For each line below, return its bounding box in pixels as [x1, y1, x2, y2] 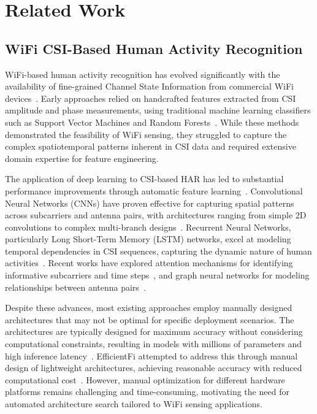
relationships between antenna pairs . [5, 280, 146, 293]
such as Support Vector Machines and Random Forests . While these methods [5, 115, 299, 128]
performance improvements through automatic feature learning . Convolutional [5, 184, 303, 197]
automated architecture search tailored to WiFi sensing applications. [5, 397, 262, 410]
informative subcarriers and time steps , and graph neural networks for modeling [5, 269, 310, 282]
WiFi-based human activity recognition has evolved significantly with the [5, 67, 280, 80]
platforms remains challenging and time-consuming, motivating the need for [5, 385, 289, 398]
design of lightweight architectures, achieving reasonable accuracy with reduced [5, 361, 302, 374]
